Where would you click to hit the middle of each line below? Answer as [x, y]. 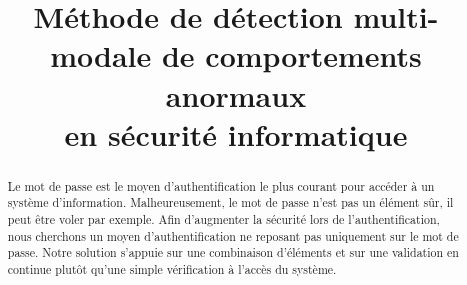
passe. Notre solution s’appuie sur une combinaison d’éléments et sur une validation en [233, 252]
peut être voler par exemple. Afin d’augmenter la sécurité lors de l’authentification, [223, 219]
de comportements [291, 55]
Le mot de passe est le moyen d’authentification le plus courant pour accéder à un [221, 185]
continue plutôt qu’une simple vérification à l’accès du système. [172, 269]
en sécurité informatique [236, 133]
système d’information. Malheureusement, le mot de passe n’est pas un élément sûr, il [230, 202]
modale [101, 55]
